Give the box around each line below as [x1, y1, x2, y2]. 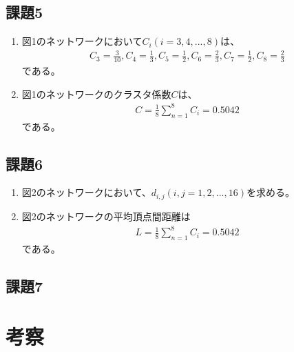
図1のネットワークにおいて [21, 34, 143, 48]
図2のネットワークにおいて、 [21, 185, 151, 199]
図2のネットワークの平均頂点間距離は [21, 208, 191, 223]
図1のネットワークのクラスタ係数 [21, 86, 171, 101]
